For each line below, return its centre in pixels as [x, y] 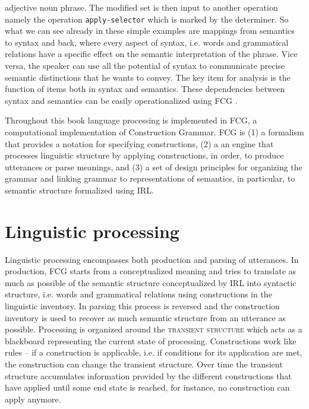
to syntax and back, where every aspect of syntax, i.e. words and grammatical [147, 42]
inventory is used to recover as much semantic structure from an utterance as [145, 317]
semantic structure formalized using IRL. [79, 190]
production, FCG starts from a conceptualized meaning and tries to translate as [151, 271]
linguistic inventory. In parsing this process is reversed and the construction [142, 306]
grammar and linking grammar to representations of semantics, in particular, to [150, 178]
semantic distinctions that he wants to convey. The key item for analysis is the [148, 77]
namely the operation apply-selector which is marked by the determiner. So [147, 19]
